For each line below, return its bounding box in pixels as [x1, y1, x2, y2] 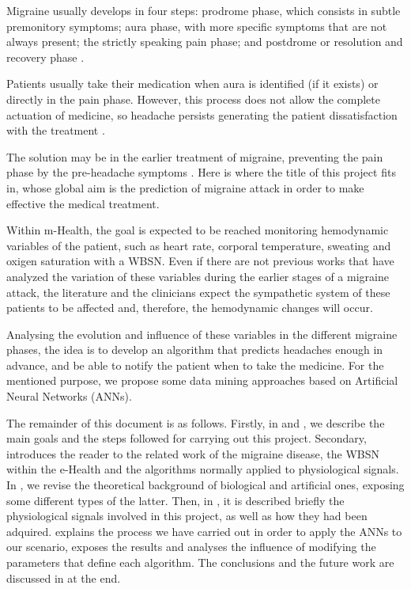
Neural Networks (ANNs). [6, 388, 132, 405]
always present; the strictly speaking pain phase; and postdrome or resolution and [6, 33, 403, 50]
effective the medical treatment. [6, 195, 160, 211]
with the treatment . [6, 122, 105, 139]
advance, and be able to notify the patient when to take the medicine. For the [6, 356, 384, 373]
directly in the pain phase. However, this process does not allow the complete [6, 90, 380, 107]
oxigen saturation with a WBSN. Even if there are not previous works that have [6, 253, 394, 269]
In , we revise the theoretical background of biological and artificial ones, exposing [6, 477, 405, 493]
